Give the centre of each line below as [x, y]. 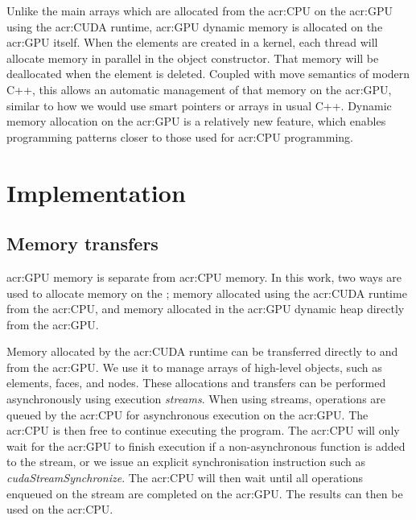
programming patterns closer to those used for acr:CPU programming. [180, 136]
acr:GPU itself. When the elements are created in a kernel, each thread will [192, 42]
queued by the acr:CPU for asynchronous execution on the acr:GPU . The [187, 414]
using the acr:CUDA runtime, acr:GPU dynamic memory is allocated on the [195, 26]
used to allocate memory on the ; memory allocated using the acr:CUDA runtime [207, 293]
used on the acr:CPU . [60, 509]
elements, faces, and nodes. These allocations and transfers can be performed [196, 383]
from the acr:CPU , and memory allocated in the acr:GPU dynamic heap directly [206, 309]
